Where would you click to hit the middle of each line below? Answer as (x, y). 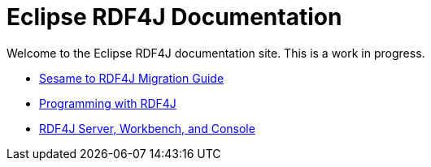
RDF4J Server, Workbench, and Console (147, 128)
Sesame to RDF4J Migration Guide (132, 78)
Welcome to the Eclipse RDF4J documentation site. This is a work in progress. (216, 53)
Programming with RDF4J (108, 103)
